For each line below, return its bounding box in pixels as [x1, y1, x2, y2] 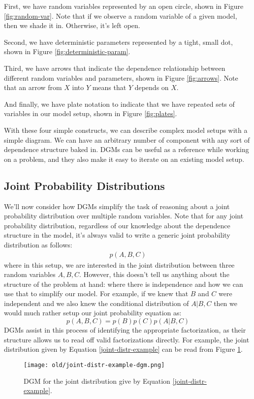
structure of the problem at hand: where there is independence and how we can [4, 278, 243, 289]
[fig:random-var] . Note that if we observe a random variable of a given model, [4, 10, 237, 21]
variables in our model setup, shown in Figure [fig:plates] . [4, 108, 177, 119]
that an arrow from [4, 82, 62, 92]
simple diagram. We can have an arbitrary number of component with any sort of [4, 134, 250, 145]
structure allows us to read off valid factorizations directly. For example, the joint [4, 334, 250, 344]
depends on [134, 82, 169, 92]
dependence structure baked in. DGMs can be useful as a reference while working [4, 144, 249, 154]
